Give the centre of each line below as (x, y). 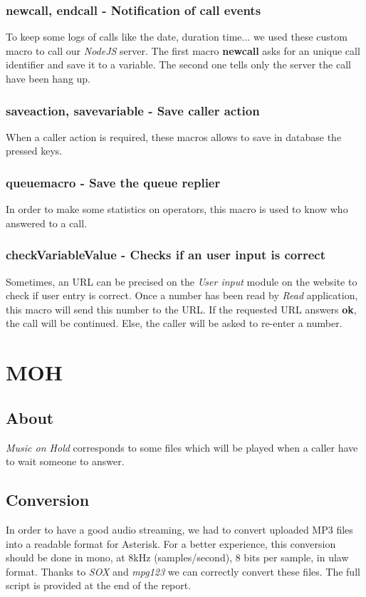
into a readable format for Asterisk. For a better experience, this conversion (171, 543)
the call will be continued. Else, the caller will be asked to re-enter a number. (174, 323)
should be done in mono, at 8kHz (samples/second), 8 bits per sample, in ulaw (177, 557)
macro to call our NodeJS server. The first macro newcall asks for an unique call (183, 50)
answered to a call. (47, 223)
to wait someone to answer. (65, 461)
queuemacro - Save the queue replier (113, 182)
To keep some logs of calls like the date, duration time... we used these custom (177, 37)
